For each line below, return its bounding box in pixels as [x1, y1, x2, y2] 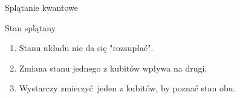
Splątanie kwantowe [5, 1, 78, 13]
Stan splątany [5, 21, 56, 34]
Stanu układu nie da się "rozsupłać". [19, 41, 154, 54]
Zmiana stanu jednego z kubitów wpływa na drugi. [19, 61, 207, 74]
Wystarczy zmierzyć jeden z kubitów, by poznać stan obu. [19, 82, 236, 94]
